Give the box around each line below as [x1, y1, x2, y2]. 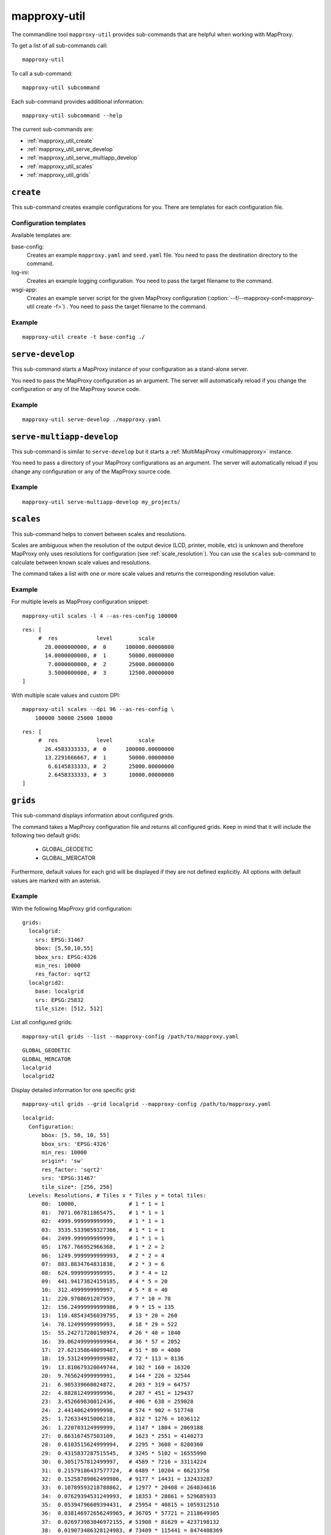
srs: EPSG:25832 [34, 997, 84, 1003]
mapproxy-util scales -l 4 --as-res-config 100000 [22, 612, 178, 620]
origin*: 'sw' [41, 1157, 84, 1165]
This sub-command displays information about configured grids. [11, 812, 175, 819]
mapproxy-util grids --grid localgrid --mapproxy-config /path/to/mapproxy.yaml [22, 1101, 272, 1108]
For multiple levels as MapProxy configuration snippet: [11, 598, 149, 605]
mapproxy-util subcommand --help [22, 112, 123, 119]
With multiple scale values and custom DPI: [11, 691, 121, 699]
